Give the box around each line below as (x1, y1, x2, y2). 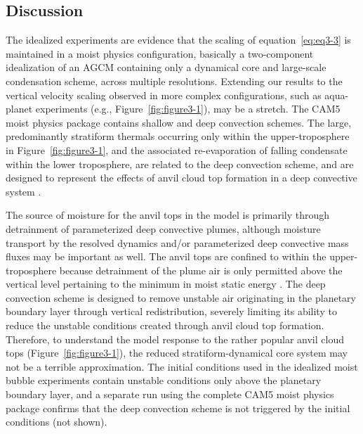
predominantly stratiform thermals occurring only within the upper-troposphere (6, 129, 350, 143)
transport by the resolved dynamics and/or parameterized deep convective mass (6, 235, 349, 250)
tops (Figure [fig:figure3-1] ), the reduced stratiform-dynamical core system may (6, 345, 348, 360)
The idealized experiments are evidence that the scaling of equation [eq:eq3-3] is (6, 32, 351, 47)
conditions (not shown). (6, 414, 107, 429)
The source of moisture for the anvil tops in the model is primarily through (6, 208, 330, 222)
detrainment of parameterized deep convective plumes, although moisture (6, 221, 321, 236)
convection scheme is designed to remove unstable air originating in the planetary (6, 290, 356, 305)
